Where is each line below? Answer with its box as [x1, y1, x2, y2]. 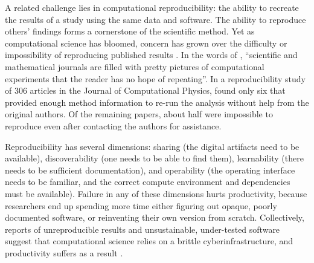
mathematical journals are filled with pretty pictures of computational [5, 60, 264, 73]
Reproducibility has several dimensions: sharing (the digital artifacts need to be [5, 140, 300, 152]
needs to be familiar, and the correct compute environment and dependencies [5, 175, 290, 188]
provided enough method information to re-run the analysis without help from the [5, 96, 309, 108]
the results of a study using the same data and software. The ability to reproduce [5, 13, 306, 25]
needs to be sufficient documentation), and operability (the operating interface [5, 163, 295, 176]
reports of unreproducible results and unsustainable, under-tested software [5, 222, 280, 235]
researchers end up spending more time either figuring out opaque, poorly [5, 199, 277, 212]
